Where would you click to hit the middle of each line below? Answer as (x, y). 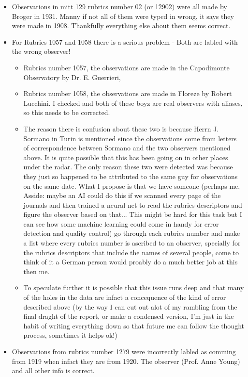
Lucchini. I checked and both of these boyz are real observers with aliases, (133, 103)
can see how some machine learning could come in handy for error (121, 223)
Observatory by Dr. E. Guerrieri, (72, 77)
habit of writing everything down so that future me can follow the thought (134, 325)
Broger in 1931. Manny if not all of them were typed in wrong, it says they (123, 16)
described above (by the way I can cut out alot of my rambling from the (130, 306)
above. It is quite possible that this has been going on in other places (126, 157)
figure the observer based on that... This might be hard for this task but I (133, 214)
